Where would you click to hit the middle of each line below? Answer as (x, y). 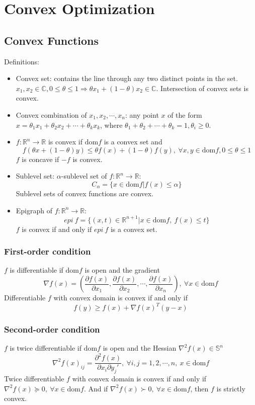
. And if (96, 388)
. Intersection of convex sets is (202, 88)
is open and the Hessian (140, 348)
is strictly (231, 388)
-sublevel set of (84, 176)
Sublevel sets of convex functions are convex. (85, 193)
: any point (142, 114)
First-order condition (48, 251)
